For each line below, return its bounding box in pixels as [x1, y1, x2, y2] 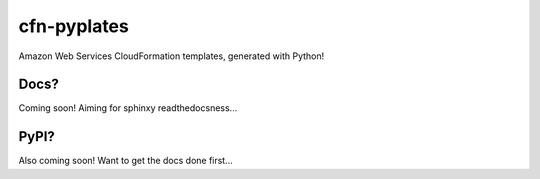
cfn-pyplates [18, 15, 129, 37]
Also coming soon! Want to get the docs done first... [18, 155, 234, 167]
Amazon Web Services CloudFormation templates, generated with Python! [18, 50, 325, 62]
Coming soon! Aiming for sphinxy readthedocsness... [18, 102, 238, 114]
